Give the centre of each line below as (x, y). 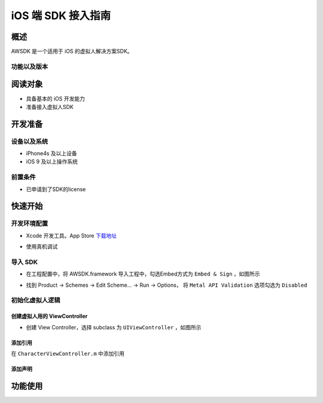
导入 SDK (25, 262)
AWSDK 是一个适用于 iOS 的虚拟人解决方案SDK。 (72, 51)
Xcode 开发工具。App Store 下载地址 (71, 235)
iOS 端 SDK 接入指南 (61, 16)
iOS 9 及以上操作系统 (52, 162)
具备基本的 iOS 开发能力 (55, 98)
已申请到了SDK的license (56, 189)
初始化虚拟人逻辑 (36, 301)
